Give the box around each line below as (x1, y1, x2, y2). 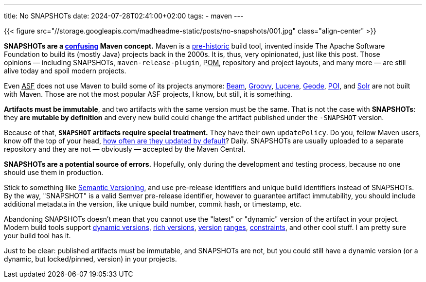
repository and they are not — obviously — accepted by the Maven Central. (4, 145, 246, 153)
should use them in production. (4, 168, 104, 176)
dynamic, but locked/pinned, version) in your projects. (4, 255, 177, 263)
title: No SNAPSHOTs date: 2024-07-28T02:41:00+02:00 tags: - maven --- (4, 12, 244, 20)
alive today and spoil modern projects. (4, 67, 126, 75)
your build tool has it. (4, 231, 71, 240)
